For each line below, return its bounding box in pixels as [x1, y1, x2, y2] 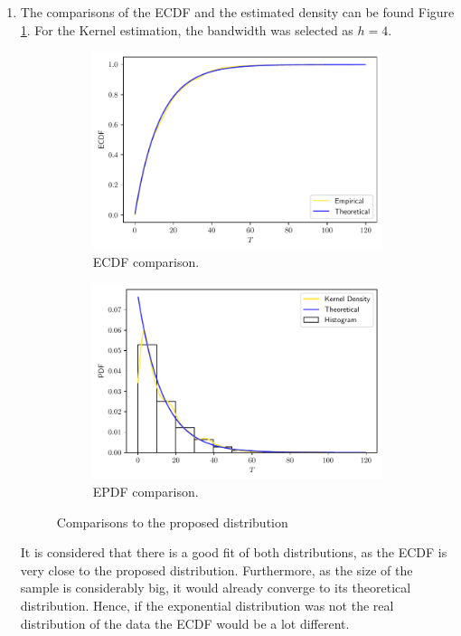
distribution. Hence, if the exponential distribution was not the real [20, 596, 394, 615]
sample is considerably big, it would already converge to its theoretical [20, 578, 411, 597]
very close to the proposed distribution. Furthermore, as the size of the [20, 560, 413, 579]
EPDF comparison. [92, 482, 199, 501]
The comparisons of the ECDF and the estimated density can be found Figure [20, 3, 455, 21]
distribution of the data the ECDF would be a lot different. [20, 613, 350, 632]
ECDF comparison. [92, 252, 200, 271]
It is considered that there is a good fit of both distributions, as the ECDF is [20, 543, 447, 562]
